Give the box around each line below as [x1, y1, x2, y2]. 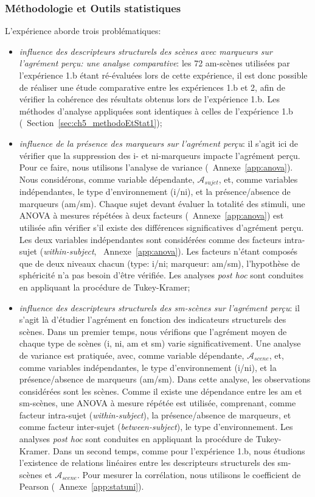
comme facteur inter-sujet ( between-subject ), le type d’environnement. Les [19, 420, 293, 433]
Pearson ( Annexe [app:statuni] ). [19, 480, 144, 493]
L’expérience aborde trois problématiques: [5, 24, 161, 37]
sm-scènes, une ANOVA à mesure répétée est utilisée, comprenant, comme [19, 397, 296, 409]
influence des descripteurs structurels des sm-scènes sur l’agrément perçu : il [19, 301, 300, 314]
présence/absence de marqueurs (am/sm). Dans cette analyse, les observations [19, 373, 311, 386]
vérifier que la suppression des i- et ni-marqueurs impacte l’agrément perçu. [19, 149, 300, 161]
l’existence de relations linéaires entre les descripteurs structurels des [19, 456, 275, 469]
